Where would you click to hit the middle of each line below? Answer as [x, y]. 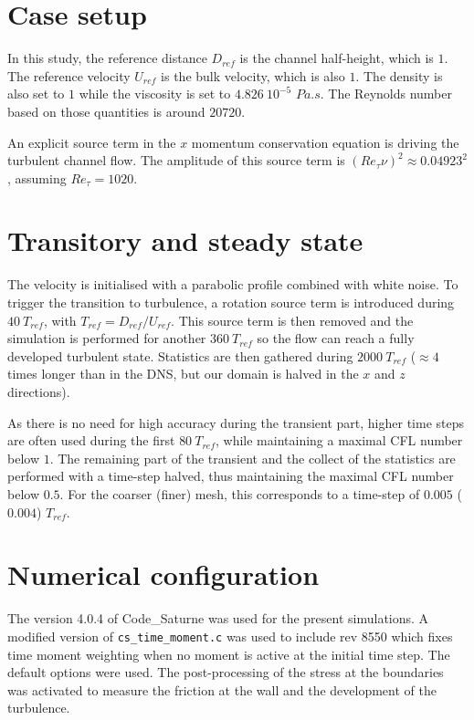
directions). [39, 391]
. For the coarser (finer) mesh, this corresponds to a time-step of [240, 493]
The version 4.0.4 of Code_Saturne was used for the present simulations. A [218, 618]
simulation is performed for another [107, 338]
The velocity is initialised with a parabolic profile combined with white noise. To [233, 284]
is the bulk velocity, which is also [253, 75]
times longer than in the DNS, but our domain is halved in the [183, 374]
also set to [36, 94]
